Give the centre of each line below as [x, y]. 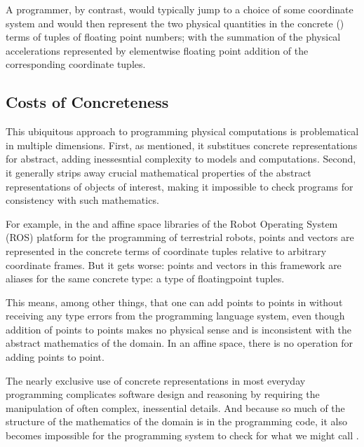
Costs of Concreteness [87, 102]
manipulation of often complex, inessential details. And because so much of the [175, 407]
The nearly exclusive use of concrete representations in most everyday [156, 380]
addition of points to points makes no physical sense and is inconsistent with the [179, 329]
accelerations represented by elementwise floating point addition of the [157, 50]
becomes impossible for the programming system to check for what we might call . [182, 435]
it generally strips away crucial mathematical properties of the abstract [159, 172]
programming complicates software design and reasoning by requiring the [163, 394]
